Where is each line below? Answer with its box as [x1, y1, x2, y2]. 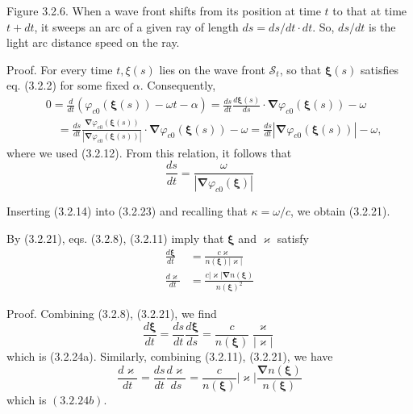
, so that [279, 61, 322, 77]
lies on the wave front [159, 61, 265, 77]
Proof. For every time [6, 61, 113, 77]
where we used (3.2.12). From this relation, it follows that [6, 144, 292, 161]
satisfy [277, 229, 309, 246]
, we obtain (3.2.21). [290, 203, 390, 220]
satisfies [361, 61, 398, 77]
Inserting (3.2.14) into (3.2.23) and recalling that [6, 203, 248, 220]
